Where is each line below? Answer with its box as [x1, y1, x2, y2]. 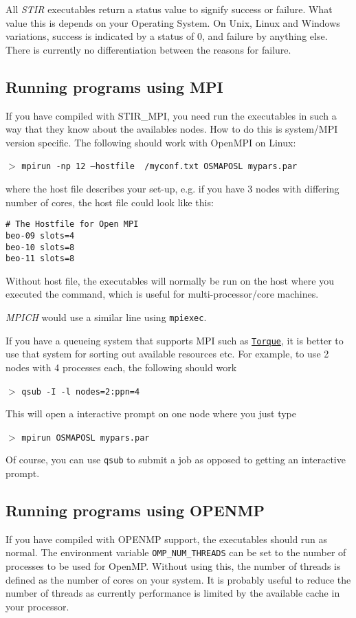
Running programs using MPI [5, 76, 223, 97]
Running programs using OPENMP [5, 500, 265, 521]
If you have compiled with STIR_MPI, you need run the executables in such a [5, 108, 337, 122]
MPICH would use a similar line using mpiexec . [5, 310, 207, 324]
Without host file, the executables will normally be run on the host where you [5, 273, 334, 287]
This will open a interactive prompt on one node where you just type [5, 406, 296, 421]
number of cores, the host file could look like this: [5, 195, 214, 209]
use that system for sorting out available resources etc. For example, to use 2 [5, 346, 329, 361]
